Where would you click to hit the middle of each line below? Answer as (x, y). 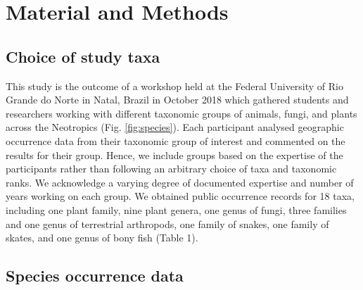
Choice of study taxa (83, 56)
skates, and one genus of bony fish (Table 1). (102, 238)
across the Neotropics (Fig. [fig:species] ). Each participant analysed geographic (175, 127)
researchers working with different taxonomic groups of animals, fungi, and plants (181, 113)
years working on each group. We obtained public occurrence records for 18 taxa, (180, 196)
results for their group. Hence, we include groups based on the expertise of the (174, 155)
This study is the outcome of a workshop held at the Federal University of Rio (174, 86)
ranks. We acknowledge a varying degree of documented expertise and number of (180, 182)
